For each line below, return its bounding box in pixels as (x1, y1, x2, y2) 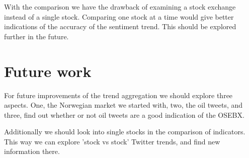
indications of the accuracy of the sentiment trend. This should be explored (4, 21, 236, 32)
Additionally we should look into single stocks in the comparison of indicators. (4, 126, 245, 137)
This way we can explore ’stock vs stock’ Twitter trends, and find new (4, 136, 220, 146)
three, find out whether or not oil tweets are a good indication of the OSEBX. (4, 109, 244, 120)
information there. (4, 146, 60, 156)
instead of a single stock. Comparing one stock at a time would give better (4, 11, 234, 22)
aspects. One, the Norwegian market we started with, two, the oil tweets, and (4, 100, 243, 110)
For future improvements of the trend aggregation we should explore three (4, 90, 233, 100)
